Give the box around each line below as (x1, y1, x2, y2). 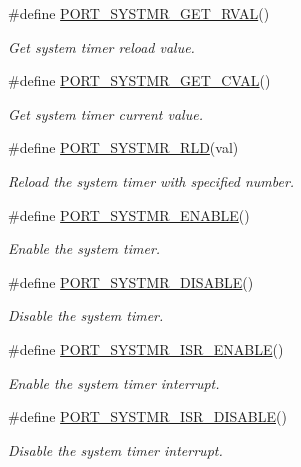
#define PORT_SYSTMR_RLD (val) (8, 137, 239, 158)
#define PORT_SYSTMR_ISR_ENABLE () (8, 338, 284, 359)
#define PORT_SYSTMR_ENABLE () (8, 204, 250, 225)
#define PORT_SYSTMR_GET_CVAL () (8, 70, 271, 91)
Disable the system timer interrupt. (8, 439, 223, 460)
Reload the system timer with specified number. (8, 170, 295, 191)
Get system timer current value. (8, 103, 203, 124)
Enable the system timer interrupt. (8, 372, 220, 393)
